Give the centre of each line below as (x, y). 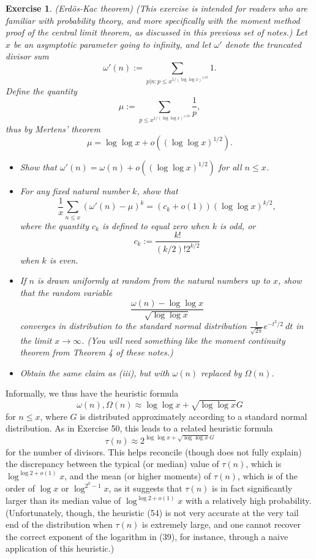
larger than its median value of (63, 500)
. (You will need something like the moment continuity (183, 340)
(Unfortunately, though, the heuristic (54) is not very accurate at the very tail (152, 512)
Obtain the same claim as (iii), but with (95, 372)
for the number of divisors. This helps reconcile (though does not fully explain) (154, 451)
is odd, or (238, 225)
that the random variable (66, 292)
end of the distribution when (59, 524)
